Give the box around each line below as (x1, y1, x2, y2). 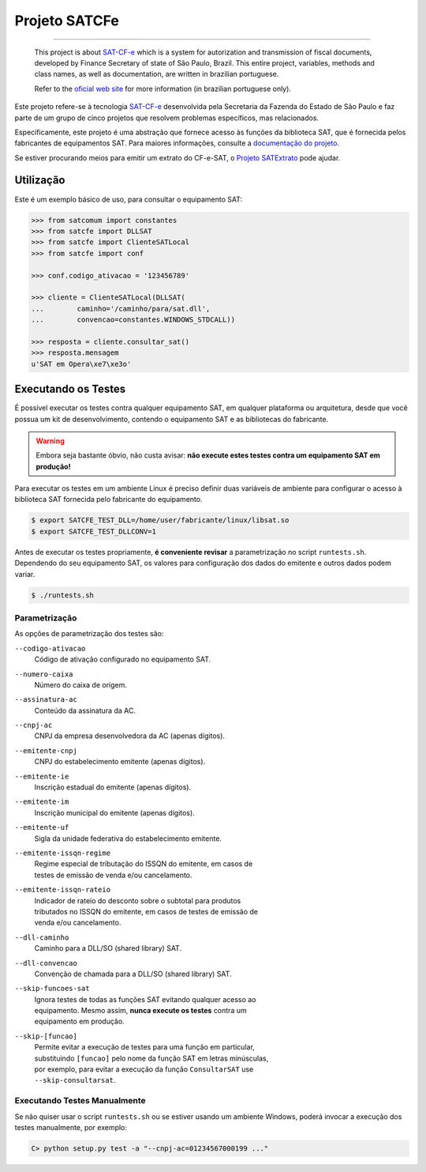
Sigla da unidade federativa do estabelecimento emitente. (34, 834, 222, 843)
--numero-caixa (14, 669, 74, 679)
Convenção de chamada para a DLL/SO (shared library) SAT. (34, 969, 232, 978)
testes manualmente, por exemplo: (14, 1122, 128, 1132)
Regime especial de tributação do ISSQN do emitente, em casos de (34, 859, 253, 869)
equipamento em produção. (34, 1016, 125, 1027)
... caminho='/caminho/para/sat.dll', (31, 304, 211, 313)
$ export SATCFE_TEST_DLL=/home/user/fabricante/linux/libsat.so (31, 516, 290, 525)
